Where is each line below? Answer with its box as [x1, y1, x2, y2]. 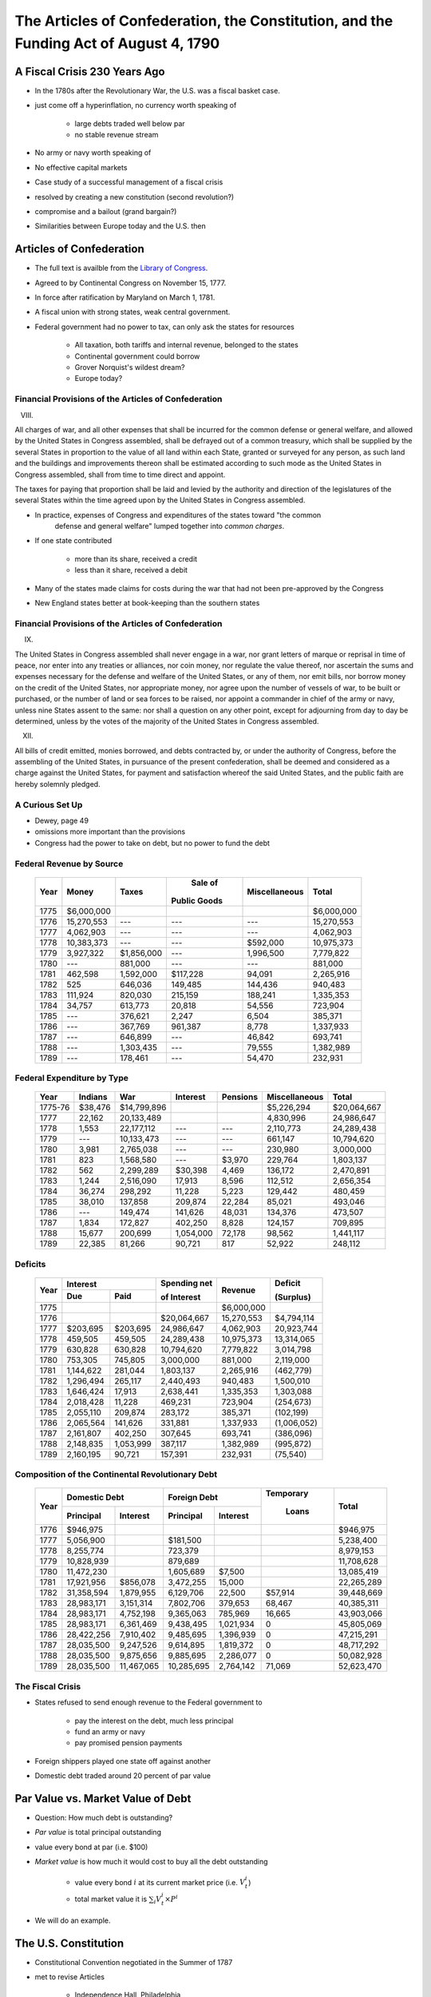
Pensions [221, 1091, 259, 1102]
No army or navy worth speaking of [34, 148, 152, 157]
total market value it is [74, 1894, 148, 1904]
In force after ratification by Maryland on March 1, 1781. [34, 292, 215, 303]
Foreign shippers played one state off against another [34, 1756, 212, 1765]
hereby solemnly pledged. [14, 779, 101, 788]
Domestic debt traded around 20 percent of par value [34, 1771, 212, 1781]
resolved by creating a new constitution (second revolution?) [34, 192, 235, 201]
